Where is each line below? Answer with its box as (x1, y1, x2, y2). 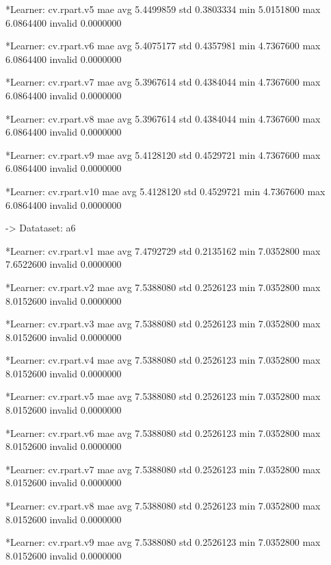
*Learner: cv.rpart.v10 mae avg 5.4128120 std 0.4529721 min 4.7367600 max (5, 184, 326, 198)
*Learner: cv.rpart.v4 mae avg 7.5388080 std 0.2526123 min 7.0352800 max (5, 353, 321, 367)
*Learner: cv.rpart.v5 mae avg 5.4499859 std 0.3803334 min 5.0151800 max (5, 2, 321, 16)
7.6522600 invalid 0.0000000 (5, 257, 122, 271)
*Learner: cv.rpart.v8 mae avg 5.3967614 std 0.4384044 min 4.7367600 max (5, 111, 321, 125)
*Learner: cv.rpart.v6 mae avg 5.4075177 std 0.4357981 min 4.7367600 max (5, 38, 321, 53)
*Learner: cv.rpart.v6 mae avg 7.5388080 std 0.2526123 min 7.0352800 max (5, 425, 321, 440)
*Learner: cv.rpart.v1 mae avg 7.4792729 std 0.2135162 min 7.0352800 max (5, 243, 321, 258)
